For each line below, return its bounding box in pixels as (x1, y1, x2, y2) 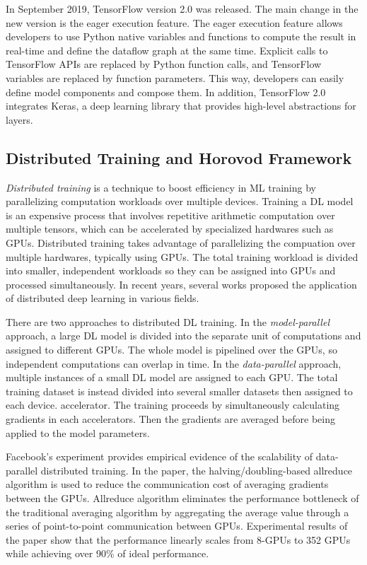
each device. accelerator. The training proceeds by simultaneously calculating (6, 397, 340, 412)
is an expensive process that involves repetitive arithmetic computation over (6, 207, 335, 222)
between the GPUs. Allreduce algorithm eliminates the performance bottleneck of (6, 491, 359, 506)
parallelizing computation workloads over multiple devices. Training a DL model (6, 194, 354, 209)
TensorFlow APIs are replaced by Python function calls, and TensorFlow (6, 57, 322, 71)
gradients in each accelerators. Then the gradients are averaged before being (6, 412, 335, 426)
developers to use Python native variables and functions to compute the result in (6, 29, 356, 44)
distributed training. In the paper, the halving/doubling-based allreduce (40, 462, 353, 477)
